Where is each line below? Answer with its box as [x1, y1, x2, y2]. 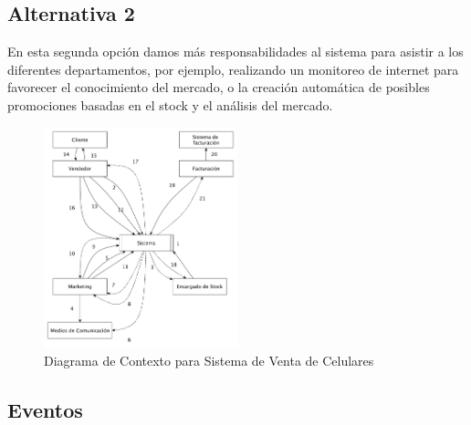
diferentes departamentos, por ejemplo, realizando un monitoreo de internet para [7, 59, 459, 78]
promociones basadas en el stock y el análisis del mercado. [7, 95, 333, 114]
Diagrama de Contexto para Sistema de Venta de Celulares [44, 350, 374, 369]
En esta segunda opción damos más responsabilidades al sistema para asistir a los [7, 42, 464, 61]
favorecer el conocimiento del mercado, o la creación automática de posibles [7, 78, 430, 97]
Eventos [7, 395, 83, 423]
